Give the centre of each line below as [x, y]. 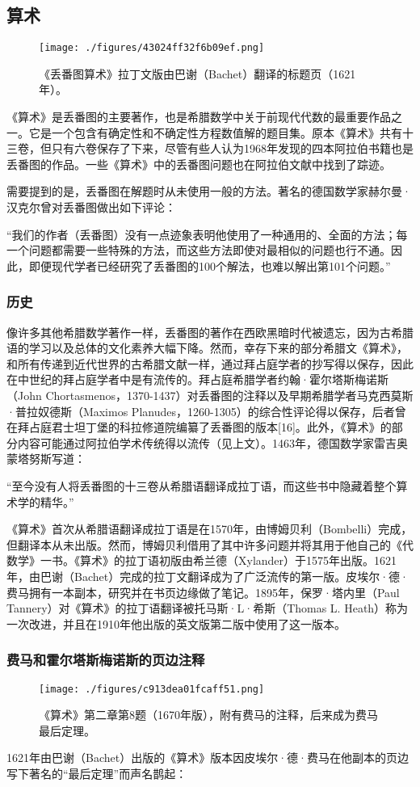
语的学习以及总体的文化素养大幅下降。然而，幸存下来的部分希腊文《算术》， [207, 348]
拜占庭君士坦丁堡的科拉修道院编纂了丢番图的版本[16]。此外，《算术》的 [204, 427]
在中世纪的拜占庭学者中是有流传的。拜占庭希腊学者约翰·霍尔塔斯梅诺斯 [197, 379]
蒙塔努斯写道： [46, 459]
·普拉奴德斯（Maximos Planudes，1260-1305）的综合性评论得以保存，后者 [201, 411]
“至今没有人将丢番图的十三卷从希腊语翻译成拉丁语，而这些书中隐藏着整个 [202, 485]
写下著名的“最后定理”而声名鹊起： [97, 773]
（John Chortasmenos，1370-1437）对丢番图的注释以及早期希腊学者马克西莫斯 [210, 395]
